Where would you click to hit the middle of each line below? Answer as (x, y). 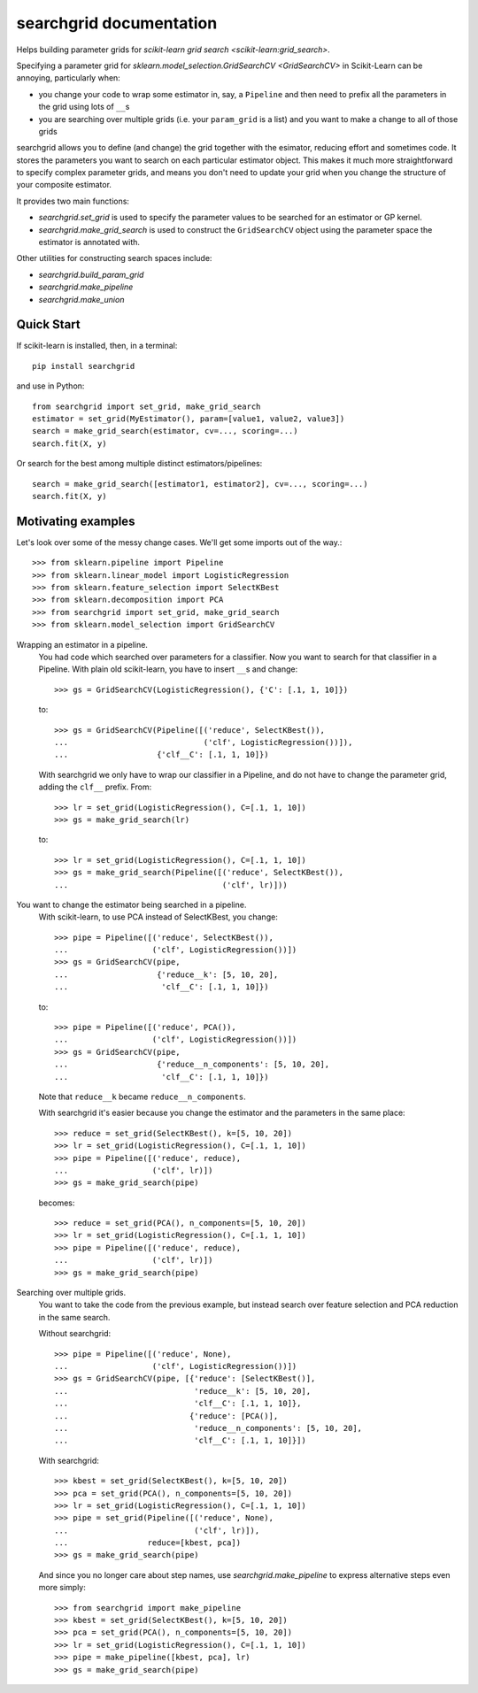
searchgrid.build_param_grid (91, 274)
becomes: (57, 1203)
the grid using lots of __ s (84, 107)
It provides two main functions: (73, 201)
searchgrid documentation (117, 23)
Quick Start (48, 324)
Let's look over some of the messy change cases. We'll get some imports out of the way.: (179, 542)
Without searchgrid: (75, 1334)
